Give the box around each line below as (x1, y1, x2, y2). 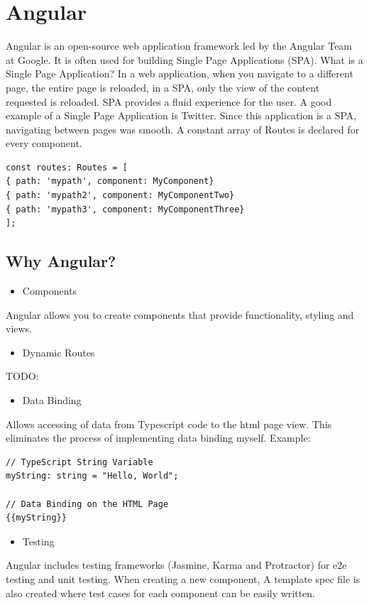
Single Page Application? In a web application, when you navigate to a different (6, 66, 353, 81)
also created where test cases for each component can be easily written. (6, 585, 316, 600)
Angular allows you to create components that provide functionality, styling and (6, 307, 354, 322)
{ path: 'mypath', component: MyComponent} (6, 176, 214, 187)
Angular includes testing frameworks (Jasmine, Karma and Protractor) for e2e (6, 557, 347, 572)
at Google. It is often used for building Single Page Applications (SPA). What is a (6, 52, 363, 67)
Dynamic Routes (22, 344, 95, 359)
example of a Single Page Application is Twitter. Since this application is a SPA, (6, 108, 357, 123)
